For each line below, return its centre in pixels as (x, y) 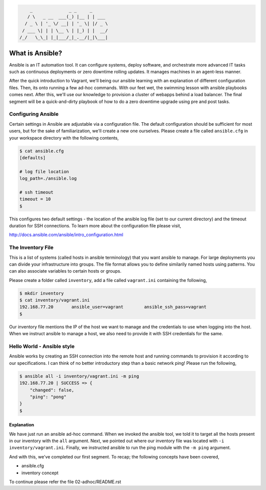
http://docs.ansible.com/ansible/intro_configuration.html (66, 235)
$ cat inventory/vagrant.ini (55, 300)
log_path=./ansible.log (48, 178)
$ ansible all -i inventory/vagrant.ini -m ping (79, 376)
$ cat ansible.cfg (42, 151)
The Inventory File (31, 247)
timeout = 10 (35, 199)
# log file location (44, 172)
